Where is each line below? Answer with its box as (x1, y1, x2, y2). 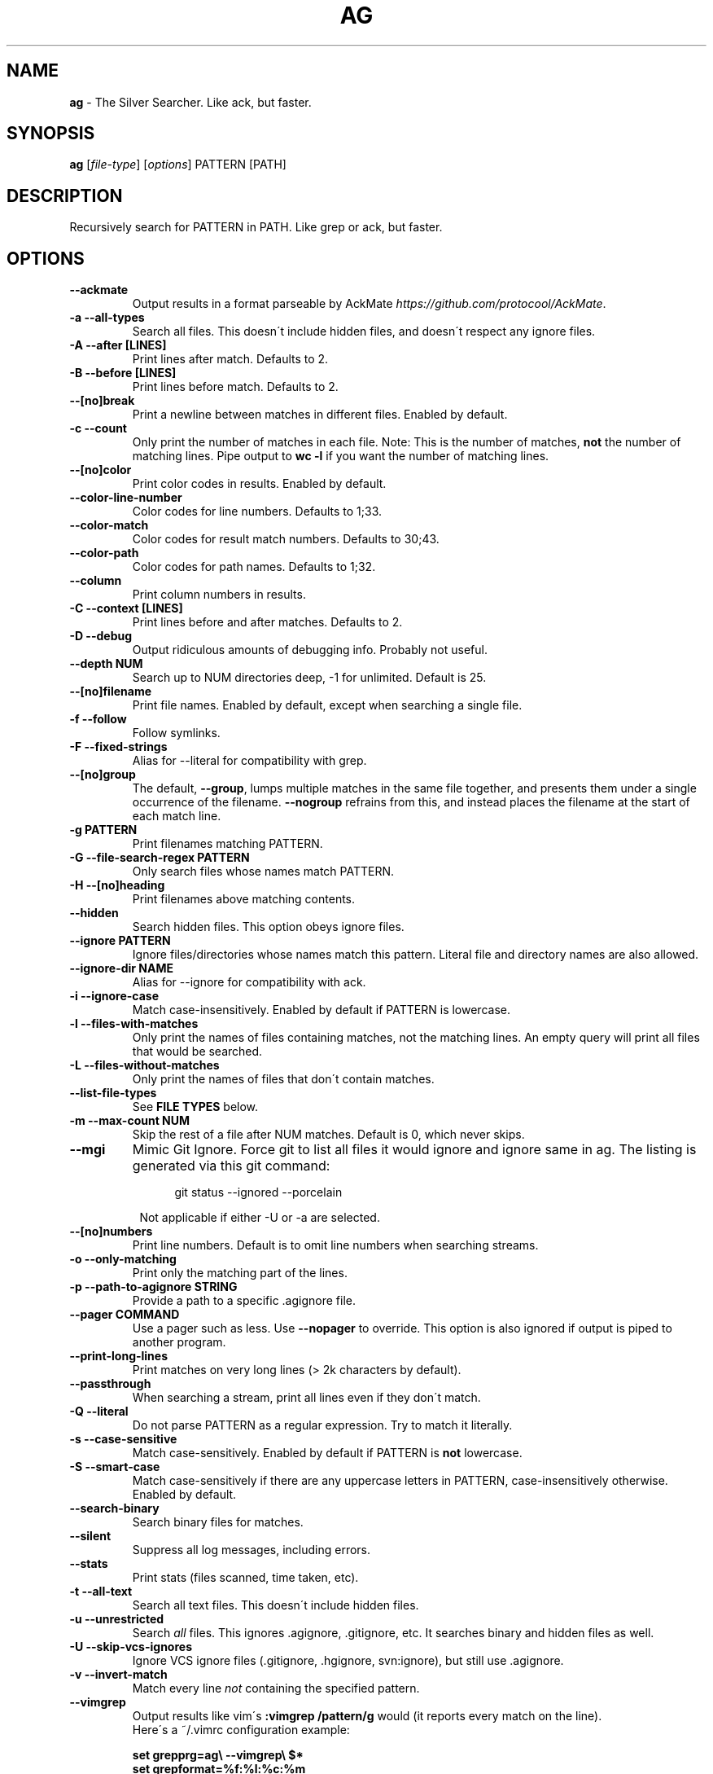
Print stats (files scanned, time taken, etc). (132, 1570, 359, 1585)
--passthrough (69, 1377, 151, 1391)
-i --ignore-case (69, 989, 160, 1003)
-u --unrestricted (69, 1612, 164, 1627)
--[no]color (69, 463, 132, 477)
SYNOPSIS (7, 123, 95, 144)
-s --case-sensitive (69, 1432, 177, 1447)
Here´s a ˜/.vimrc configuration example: (132, 1723, 350, 1737)
